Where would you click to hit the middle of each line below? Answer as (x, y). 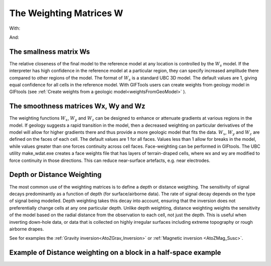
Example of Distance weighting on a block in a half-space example (115, 253)
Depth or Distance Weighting (55, 175)
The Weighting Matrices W (66, 13)
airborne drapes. (27, 229)
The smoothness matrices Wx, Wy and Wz (77, 106)
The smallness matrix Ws (50, 52)
